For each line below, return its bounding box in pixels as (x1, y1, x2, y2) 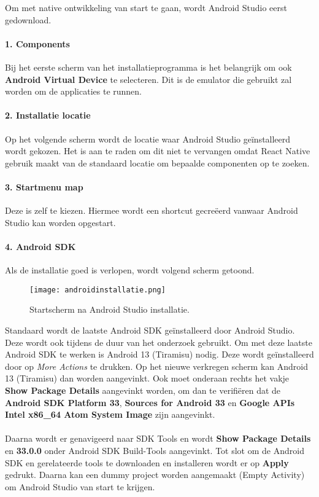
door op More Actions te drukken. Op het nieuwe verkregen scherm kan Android (5, 359, 308, 372)
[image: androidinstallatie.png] (29, 285, 166, 294)
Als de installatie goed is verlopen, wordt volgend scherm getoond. (5, 264, 255, 276)
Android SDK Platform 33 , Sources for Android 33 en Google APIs (5, 396, 295, 409)
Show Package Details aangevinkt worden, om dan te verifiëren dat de (5, 383, 281, 396)
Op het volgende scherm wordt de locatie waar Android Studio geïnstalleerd (5, 132, 291, 145)
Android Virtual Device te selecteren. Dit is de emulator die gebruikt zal (5, 72, 292, 85)
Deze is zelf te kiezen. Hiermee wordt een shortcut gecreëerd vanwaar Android (5, 204, 298, 217)
